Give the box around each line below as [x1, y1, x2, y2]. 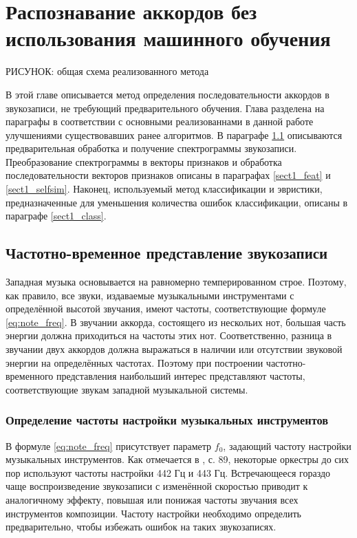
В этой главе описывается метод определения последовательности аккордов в [6, 87, 329, 101]
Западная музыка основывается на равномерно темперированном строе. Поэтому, [6, 275, 347, 289]
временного [6, 369, 54, 383]
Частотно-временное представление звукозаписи [6, 242, 328, 263]
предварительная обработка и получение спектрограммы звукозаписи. [6, 141, 297, 155]
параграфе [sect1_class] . [6, 208, 107, 223]
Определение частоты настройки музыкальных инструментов [6, 411, 329, 429]
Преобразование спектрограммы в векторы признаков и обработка [6, 154, 282, 169]
